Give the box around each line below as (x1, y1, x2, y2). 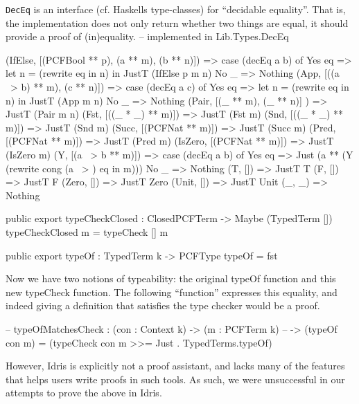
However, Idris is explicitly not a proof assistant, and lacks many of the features (6, 358, 345, 373)
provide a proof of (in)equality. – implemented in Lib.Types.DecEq (6, 29, 289, 44)
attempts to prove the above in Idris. (6, 385, 162, 400)
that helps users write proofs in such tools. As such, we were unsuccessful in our (6, 371, 345, 386)
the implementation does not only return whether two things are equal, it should (6, 15, 349, 30)
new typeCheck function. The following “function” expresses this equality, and (6, 284, 338, 299)
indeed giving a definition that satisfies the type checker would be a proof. (6, 298, 320, 313)
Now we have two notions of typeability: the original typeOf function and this (6, 271, 336, 286)
